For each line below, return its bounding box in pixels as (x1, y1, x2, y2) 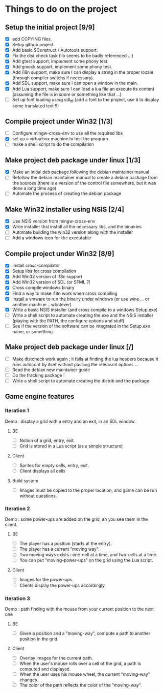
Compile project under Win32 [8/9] (5, 250, 115, 258)
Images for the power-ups (19, 577, 72, 583)
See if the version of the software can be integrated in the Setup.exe (12, 323, 150, 329)
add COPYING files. (12, 36, 52, 42)
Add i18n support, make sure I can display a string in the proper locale (12, 69, 154, 75)
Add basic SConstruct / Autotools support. (12, 47, 98, 53)
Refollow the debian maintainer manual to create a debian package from (12, 175, 158, 181)
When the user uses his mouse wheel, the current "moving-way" (19, 671, 150, 677)
